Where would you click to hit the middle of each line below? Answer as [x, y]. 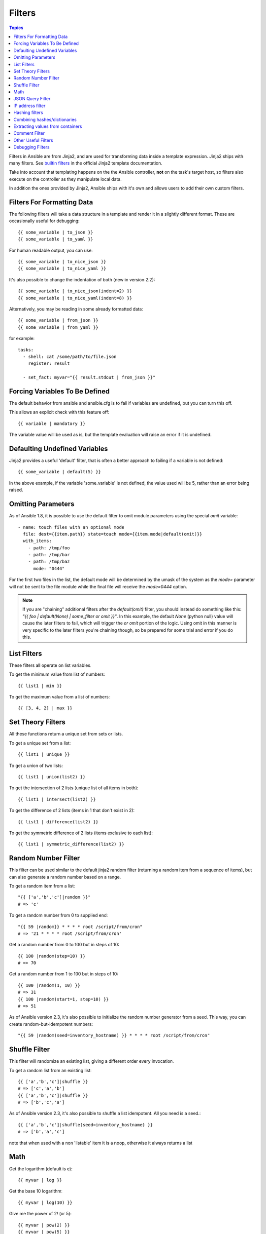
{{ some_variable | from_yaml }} [58, 327]
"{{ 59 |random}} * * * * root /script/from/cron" [80, 926]
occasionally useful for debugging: [44, 221]
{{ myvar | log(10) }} [45, 1202]
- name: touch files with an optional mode [71, 527]
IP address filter [30, 106]
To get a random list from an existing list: [50, 1070]
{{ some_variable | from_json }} [58, 320]
